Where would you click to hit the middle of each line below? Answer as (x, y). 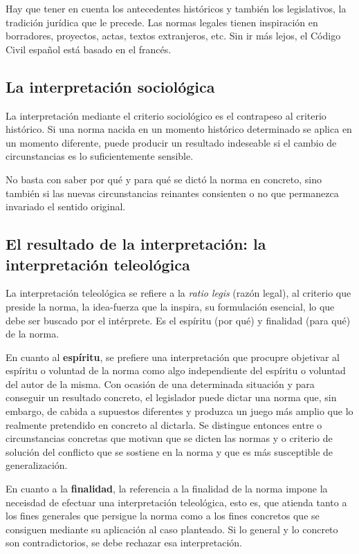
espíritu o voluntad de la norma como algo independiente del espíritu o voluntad (176, 370)
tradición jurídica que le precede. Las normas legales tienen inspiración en (162, 22)
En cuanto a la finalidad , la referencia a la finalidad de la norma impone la (167, 489)
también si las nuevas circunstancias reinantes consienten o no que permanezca (172, 193)
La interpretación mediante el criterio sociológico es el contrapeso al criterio (166, 115)
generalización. (37, 465)
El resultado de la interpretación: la (136, 244)
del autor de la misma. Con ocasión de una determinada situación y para (160, 384)
